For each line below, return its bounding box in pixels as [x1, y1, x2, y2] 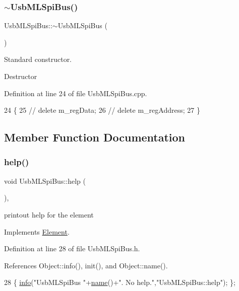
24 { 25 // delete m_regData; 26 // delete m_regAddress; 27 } [4, 105, 200, 115]
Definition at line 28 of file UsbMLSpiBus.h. [4, 243, 140, 254]
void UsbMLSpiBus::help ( [4, 175, 86, 186]
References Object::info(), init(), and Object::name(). [4, 260, 168, 270]
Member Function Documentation [4, 129, 186, 145]
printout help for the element [4, 209, 94, 220]
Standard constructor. [4, 54, 72, 64]
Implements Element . [4, 226, 70, 237]
